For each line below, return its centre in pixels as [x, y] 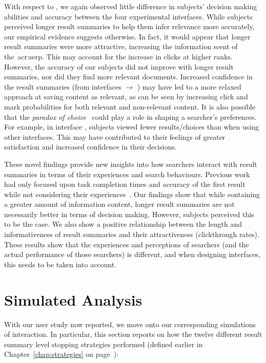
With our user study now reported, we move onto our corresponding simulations [130, 324]
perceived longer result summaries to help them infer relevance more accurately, [129, 26]
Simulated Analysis [73, 299]
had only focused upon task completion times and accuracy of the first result [125, 184]
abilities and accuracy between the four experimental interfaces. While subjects [128, 16]
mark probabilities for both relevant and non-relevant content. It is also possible [130, 106]
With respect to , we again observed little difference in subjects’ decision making [131, 6]
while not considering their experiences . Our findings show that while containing [132, 194]
